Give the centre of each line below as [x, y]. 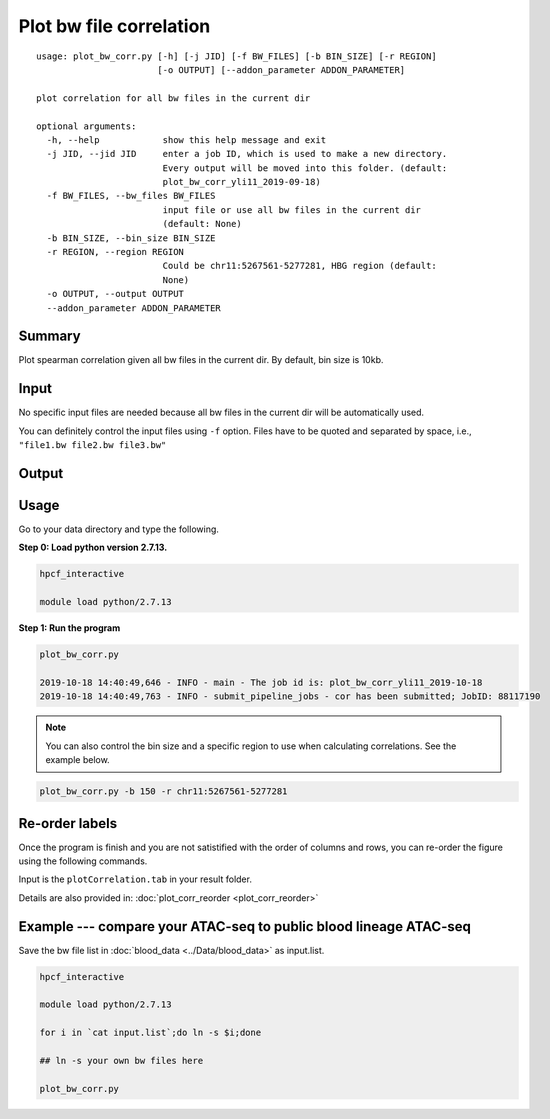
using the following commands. [83, 861]
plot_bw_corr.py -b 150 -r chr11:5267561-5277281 [163, 791]
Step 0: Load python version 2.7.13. [93, 547]
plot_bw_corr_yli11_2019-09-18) [242, 182]
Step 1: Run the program [69, 628]
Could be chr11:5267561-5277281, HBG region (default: [299, 266]
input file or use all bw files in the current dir [292, 209]
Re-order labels [68, 823]
